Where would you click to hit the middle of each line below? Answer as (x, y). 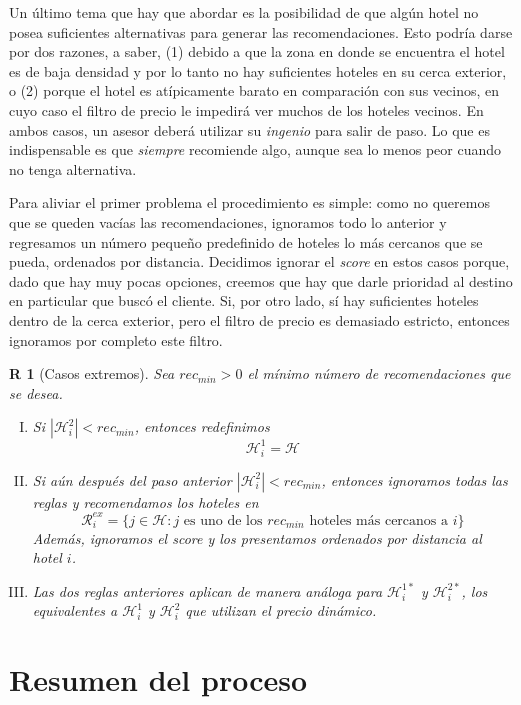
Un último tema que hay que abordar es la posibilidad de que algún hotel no (244, 12)
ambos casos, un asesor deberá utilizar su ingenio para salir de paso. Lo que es (249, 129)
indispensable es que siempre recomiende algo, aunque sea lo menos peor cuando (255, 149)
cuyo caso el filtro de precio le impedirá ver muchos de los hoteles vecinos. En (246, 109)
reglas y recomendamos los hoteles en (145, 501)
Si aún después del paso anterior (132, 479)
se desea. (36, 392)
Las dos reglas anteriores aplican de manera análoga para (207, 590)
